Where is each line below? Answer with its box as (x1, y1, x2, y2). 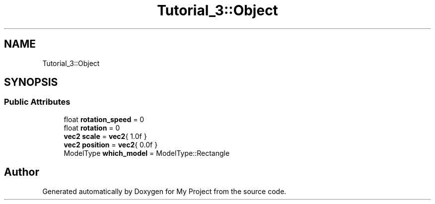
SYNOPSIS (4, 76, 58, 89)
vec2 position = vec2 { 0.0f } (64, 140, 158, 149)
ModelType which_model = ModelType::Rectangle (64, 148, 230, 157)
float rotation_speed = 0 (64, 115, 145, 124)
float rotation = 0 (64, 123, 120, 132)
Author (4, 166, 39, 179)
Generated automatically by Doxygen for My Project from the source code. (42, 187, 287, 196)
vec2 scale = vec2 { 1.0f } (64, 132, 147, 140)
